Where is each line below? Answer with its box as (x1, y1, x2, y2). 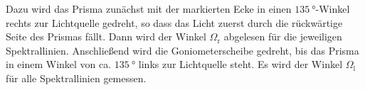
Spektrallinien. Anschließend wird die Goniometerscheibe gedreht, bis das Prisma (6, 43, 359, 57)
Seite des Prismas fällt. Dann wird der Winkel (6, 29, 206, 44)
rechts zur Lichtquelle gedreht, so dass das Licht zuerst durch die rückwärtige (6, 15, 343, 30)
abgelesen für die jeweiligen (223, 29, 342, 44)
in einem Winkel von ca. (6, 57, 112, 72)
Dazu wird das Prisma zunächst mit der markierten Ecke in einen (6, 1, 292, 16)
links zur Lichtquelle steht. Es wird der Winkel (138, 57, 343, 72)
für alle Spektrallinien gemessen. (6, 70, 147, 85)
